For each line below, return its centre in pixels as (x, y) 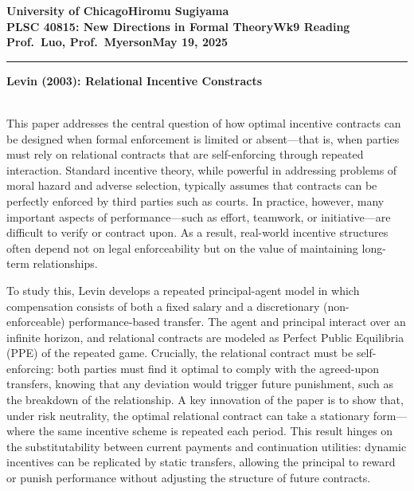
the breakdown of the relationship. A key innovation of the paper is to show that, (205, 400)
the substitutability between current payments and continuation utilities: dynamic (207, 446)
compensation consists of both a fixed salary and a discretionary (163, 306)
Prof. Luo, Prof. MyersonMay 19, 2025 (117, 42)
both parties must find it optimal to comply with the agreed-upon (219, 368)
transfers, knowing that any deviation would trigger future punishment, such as (200, 384)
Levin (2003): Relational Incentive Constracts (135, 80)
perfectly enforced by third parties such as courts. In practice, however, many (195, 200)
